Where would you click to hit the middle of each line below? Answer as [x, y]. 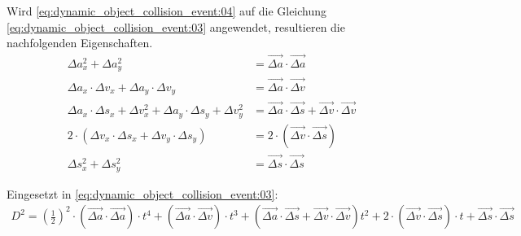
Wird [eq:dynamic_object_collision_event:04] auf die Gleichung [167, 11]
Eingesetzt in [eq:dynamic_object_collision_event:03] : [142, 193]
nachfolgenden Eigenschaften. [80, 43]
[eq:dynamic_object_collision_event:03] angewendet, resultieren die [176, 26]
